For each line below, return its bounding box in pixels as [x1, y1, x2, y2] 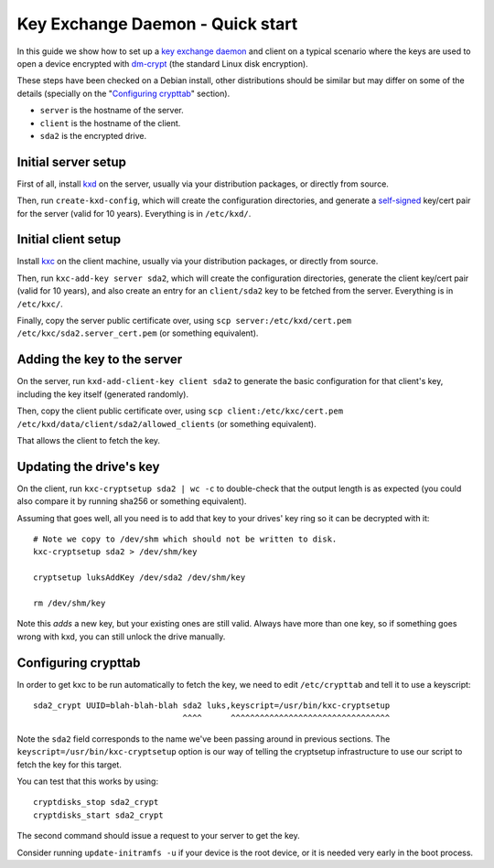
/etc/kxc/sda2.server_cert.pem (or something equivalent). [16, 327, 259, 338]
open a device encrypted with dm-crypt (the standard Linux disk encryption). [16, 58, 308, 69]
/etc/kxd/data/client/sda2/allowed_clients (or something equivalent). [16, 418, 317, 429]
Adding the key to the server [16, 352, 183, 368]
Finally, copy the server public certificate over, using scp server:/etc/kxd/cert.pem [16, 316, 352, 327]
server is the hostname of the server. [39, 105, 185, 116]
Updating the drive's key [16, 458, 160, 475]
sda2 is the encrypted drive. [39, 130, 146, 141]
